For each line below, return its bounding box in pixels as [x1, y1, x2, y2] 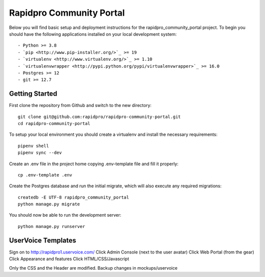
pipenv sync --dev [18, 150, 62, 155]
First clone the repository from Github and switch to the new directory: [9, 102, 152, 108]
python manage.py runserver [18, 224, 85, 229]
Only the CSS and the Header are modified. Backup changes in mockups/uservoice [9, 265, 178, 271]
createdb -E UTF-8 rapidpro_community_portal [18, 194, 130, 200]
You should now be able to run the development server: [9, 212, 122, 218]
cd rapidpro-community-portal [18, 121, 91, 126]
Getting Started [9, 90, 57, 98]
